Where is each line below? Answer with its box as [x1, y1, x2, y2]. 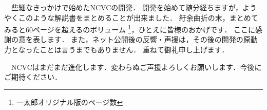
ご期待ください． [4, 71, 62, 82]
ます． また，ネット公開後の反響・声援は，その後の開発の [47, 34, 243, 45]
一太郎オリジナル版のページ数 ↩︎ [16, 96, 123, 107]
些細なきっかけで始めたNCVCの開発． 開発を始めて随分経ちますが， [11, 2, 243, 12]
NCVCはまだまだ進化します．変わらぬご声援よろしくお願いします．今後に [11, 61, 262, 72]
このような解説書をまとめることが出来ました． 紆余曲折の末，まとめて [18, 12, 258, 23]
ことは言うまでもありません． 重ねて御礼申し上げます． [40, 44, 229, 55]
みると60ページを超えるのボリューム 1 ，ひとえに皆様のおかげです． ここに [4, 23, 256, 34]
